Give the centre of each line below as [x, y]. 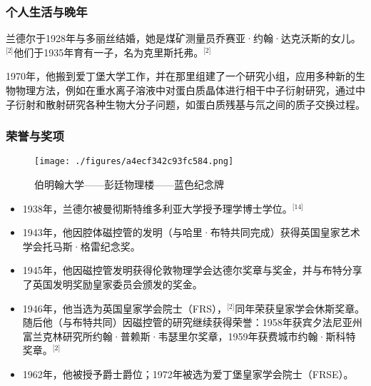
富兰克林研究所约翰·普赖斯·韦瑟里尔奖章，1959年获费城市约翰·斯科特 [189, 336]
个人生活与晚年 [47, 11]
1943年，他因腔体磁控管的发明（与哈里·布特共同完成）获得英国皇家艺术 [191, 232]
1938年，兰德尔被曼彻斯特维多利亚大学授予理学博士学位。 [157, 208]
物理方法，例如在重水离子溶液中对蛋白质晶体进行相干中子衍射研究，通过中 [190, 90]
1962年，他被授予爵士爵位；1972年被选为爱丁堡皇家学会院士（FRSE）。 [188, 374]
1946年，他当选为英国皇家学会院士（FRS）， [125, 308]
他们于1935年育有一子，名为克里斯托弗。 [109, 52]
